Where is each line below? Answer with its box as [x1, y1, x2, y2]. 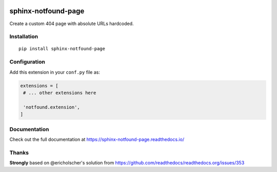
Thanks [9, 149, 29, 156]
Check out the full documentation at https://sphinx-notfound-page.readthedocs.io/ [9, 136, 185, 142]
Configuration [9, 58, 46, 66]
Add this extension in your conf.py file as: [9, 69, 100, 75]
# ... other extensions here [23, 90, 96, 96]
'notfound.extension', [23, 104, 81, 110]
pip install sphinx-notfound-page [18, 46, 105, 52]
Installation [9, 33, 38, 40]
